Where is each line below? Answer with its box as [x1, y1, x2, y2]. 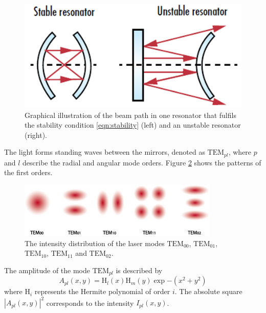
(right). [25, 129, 48, 140]
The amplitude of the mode [4, 264, 90, 275]
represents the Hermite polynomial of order [34, 286, 170, 297]
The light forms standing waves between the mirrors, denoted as [4, 147, 205, 157]
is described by [116, 264, 163, 275]
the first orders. [4, 167, 53, 178]
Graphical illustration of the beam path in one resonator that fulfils [25, 109, 236, 120]
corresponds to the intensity [46, 297, 134, 308]
